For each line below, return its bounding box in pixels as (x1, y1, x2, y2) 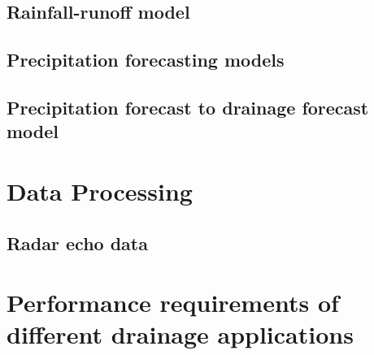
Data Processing (7, 174, 193, 207)
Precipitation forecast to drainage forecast (7, 94, 369, 119)
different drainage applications (7, 318, 354, 351)
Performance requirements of (7, 286, 339, 319)
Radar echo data (7, 230, 148, 255)
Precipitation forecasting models (7, 47, 285, 72)
